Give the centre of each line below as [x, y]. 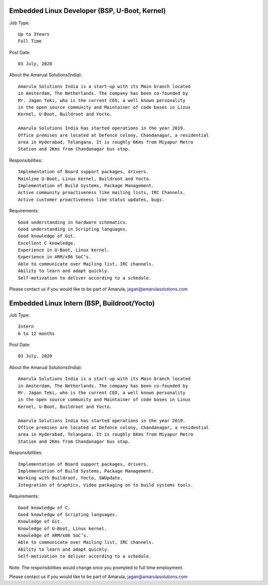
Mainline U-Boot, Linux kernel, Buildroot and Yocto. [85, 179]
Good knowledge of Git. [47, 236]
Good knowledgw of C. [44, 508]
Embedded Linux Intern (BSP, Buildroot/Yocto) [82, 303]
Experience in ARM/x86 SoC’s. [55, 257]
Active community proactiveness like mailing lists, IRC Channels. [102, 193]
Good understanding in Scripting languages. [73, 229]
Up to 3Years [34, 34]
